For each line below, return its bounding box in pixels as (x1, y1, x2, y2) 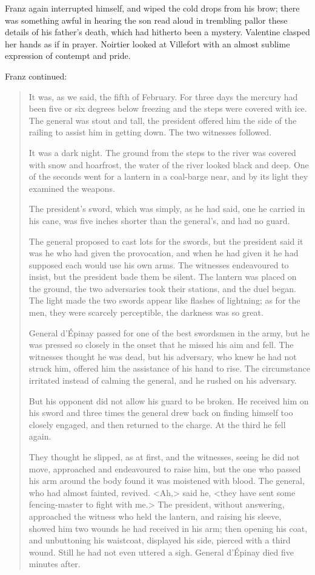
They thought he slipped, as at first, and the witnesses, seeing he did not (28, 451, 300, 463)
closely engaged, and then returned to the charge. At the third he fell (28, 418, 286, 430)
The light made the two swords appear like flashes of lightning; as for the (28, 294, 300, 307)
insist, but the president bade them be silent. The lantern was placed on (28, 270, 297, 283)
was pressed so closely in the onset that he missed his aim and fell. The (28, 338, 294, 351)
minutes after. (28, 557, 81, 570)
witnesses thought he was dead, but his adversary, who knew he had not (28, 350, 297, 362)
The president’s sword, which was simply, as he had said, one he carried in (28, 202, 305, 215)
